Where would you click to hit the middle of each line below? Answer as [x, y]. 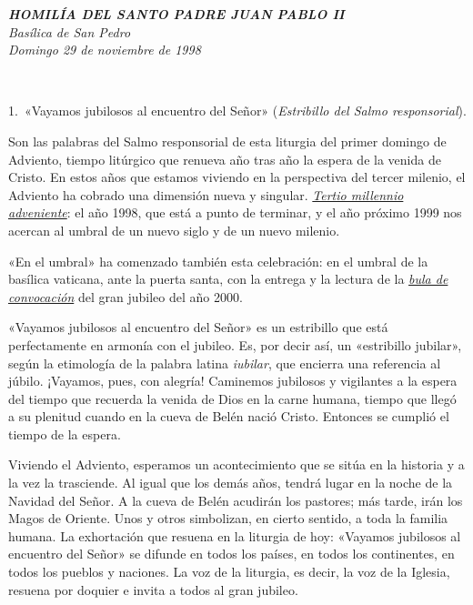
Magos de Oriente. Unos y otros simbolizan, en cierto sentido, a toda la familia [228, 518]
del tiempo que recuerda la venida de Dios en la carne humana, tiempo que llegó [232, 398]
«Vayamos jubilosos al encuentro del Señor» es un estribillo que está [198, 327]
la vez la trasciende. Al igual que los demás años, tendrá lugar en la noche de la [231, 483]
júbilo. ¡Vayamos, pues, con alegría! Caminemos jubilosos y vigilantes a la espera [233, 381]
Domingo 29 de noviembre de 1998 [105, 50]
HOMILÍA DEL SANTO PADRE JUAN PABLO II [176, 14]
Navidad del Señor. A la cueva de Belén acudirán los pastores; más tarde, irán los [236, 500]
